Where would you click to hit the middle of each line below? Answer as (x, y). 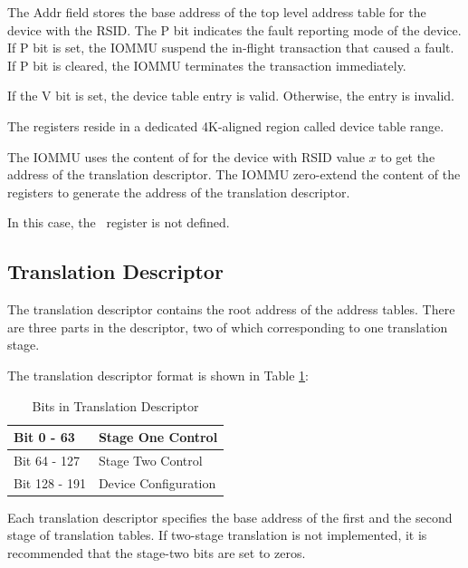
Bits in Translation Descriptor (115, 405)
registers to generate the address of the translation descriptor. (179, 192)
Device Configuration (157, 482)
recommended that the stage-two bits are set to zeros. (157, 553)
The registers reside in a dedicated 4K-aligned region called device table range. (226, 125)
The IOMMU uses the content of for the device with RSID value (186, 156)
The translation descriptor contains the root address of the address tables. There (231, 309)
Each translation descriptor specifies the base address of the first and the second (230, 517)
